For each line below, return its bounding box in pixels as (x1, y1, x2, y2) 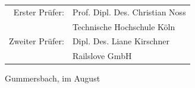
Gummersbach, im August (5, 72, 100, 84)
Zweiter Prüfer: (9, 35, 64, 47)
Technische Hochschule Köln (72, 20, 175, 32)
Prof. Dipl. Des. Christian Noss (72, 5, 186, 18)
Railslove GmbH (72, 50, 132, 62)
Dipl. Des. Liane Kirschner (72, 35, 169, 47)
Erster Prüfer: (13, 5, 64, 18)
